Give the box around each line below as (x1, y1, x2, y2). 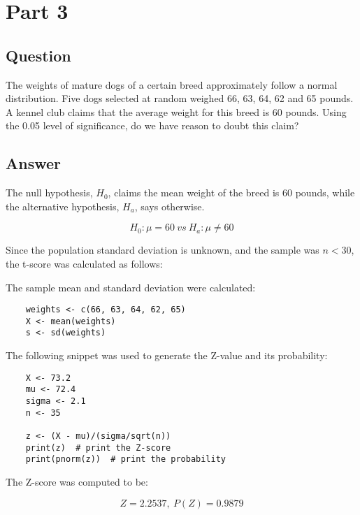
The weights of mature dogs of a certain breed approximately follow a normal (6, 77, 338, 92)
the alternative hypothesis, (6, 198, 120, 213)
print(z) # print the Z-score (25, 442, 171, 453)
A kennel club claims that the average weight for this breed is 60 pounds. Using (6, 104, 347, 119)
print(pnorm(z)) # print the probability (25, 454, 226, 465)
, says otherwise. (134, 198, 205, 213)
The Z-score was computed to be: (6, 474, 148, 488)
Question (6, 44, 71, 66)
